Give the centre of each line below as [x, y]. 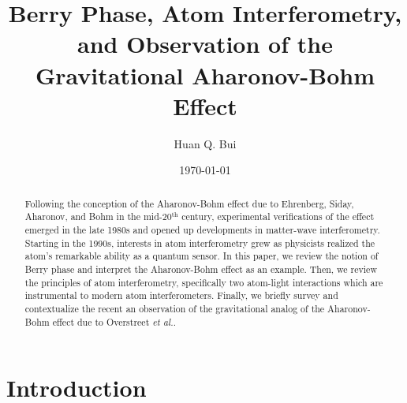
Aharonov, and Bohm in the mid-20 [98, 216]
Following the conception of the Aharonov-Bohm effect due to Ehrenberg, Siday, [189, 203]
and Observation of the [205, 44]
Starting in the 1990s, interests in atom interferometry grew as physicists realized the [200, 243]
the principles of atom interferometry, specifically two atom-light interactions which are [204, 282]
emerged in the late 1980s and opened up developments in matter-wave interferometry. [202, 229]
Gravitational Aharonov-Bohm [205, 75]
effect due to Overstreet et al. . [114, 321]
